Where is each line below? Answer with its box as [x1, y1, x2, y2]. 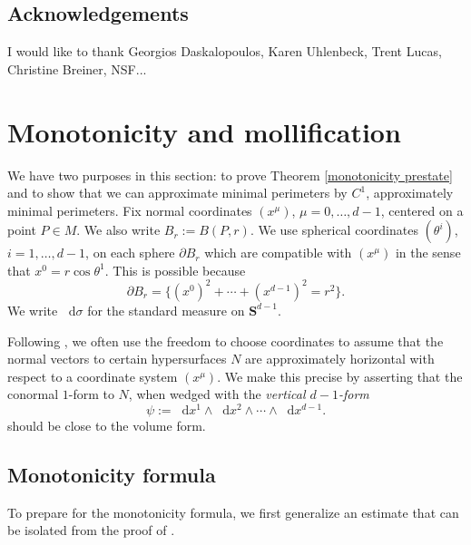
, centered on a [380, 200, 464, 219]
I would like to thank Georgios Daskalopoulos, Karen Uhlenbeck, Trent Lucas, [7, 42, 442, 61]
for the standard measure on [87, 300, 245, 319]
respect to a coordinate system [7, 366, 178, 385]
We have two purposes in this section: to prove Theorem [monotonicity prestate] [7, 165, 453, 184]
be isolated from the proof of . [7, 521, 175, 540]
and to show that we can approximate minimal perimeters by [7, 183, 348, 202]
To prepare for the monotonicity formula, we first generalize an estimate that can [7, 502, 459, 521]
